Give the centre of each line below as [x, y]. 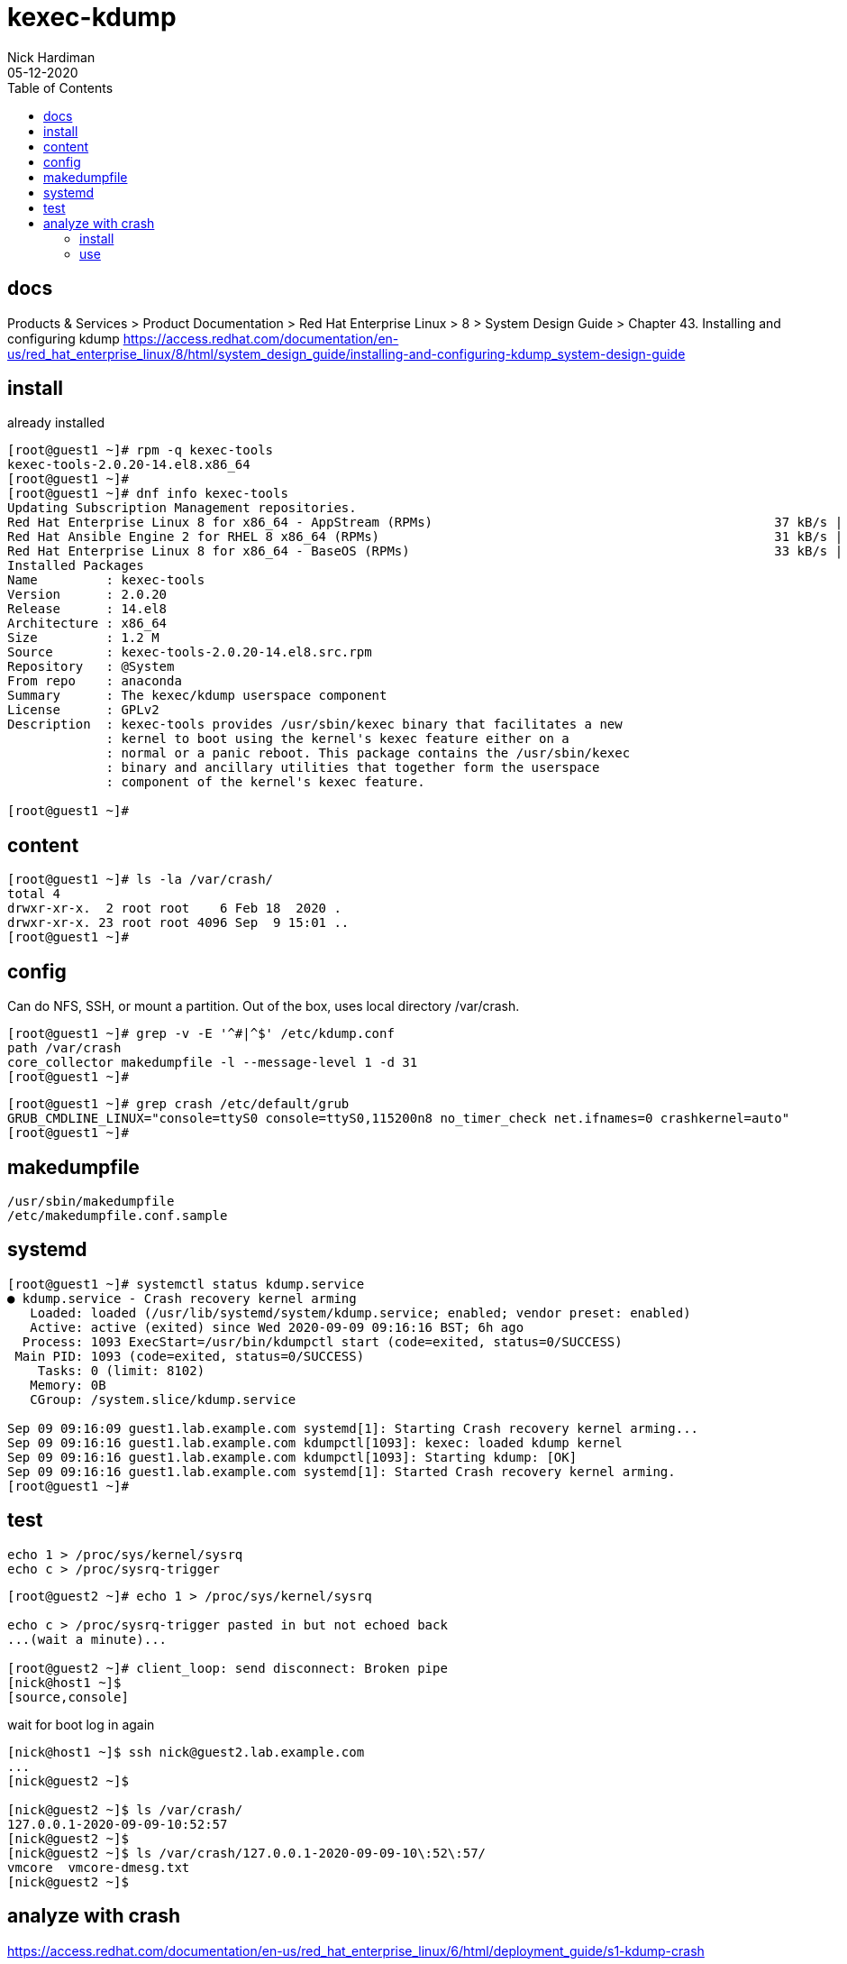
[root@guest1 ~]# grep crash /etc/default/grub [178, 1104]
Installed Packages [76, 566]
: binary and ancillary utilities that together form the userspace [353, 768]
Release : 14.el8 [87, 609]
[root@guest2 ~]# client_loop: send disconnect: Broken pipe [228, 1668]
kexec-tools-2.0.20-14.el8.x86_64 [129, 465]
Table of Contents [60, 87]
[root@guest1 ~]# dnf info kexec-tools [148, 494]
